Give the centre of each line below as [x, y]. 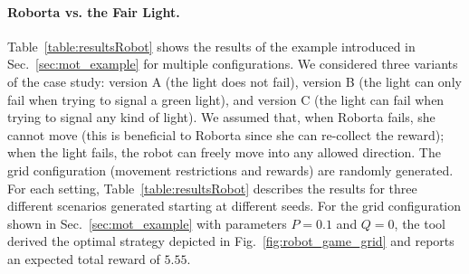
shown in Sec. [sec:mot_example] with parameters [147, 223]
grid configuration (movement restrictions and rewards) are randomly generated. [230, 170]
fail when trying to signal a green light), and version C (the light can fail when [226, 99]
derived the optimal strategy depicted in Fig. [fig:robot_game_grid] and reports [231, 241]
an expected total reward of [84, 258]
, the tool [420, 223]
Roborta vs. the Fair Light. [94, 11]
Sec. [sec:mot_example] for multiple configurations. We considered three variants [233, 64]
